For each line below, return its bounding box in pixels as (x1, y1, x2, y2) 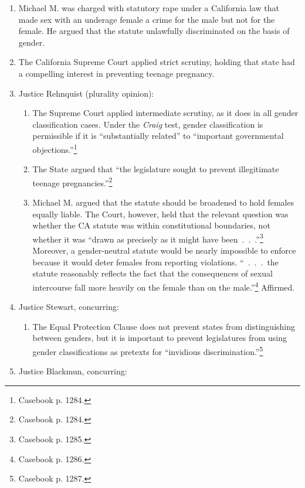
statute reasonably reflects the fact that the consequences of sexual (32, 267, 273, 279)
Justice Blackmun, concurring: (18, 365, 127, 377)
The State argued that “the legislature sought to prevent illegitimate (32, 163, 279, 175)
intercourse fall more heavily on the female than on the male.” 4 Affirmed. (32, 279, 295, 293)
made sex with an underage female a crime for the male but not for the (18, 13, 275, 25)
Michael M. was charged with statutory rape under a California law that (18, 2, 279, 13)
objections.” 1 (32, 141, 77, 155)
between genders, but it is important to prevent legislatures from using (32, 332, 287, 344)
